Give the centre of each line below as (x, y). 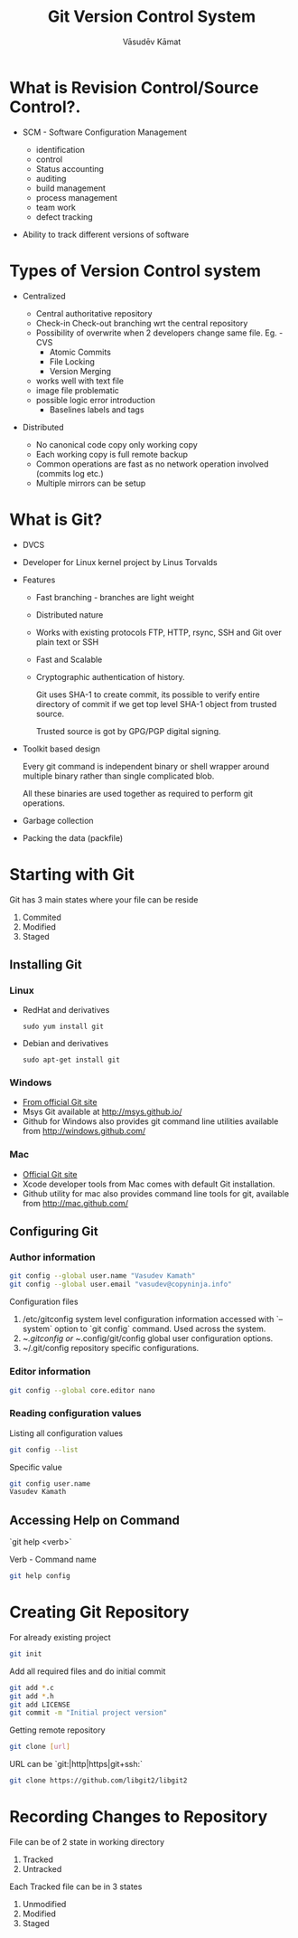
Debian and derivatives (65, 1044)
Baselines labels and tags (97, 410)
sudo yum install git (63, 1027)
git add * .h (32, 1696)
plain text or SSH (67, 642)
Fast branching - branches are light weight (115, 597)
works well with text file (80, 381)
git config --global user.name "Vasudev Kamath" (102, 1276)
